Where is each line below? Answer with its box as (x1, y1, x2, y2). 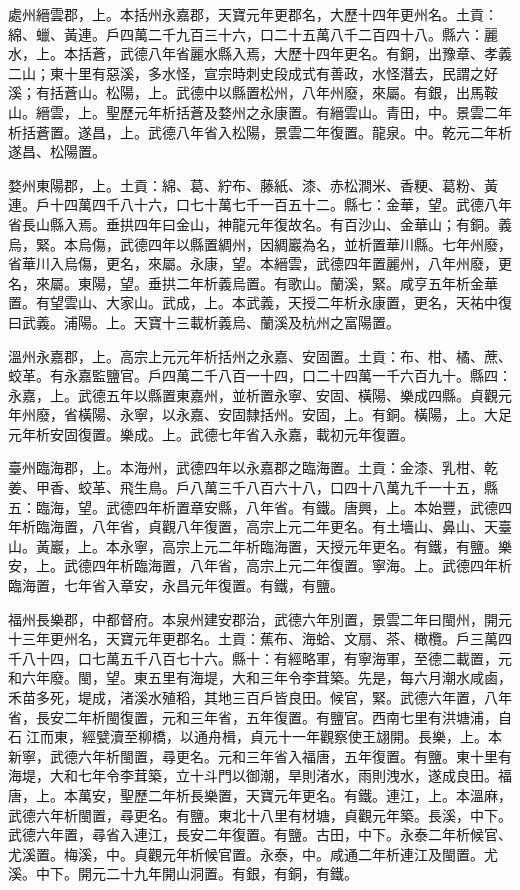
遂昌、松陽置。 (8, 141, 106, 162)
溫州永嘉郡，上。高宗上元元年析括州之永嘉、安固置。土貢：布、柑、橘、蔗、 (8, 345, 512, 366)
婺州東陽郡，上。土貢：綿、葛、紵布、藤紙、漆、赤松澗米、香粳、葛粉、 (8, 174, 484, 195)
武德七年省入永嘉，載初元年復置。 (189, 423, 414, 444)
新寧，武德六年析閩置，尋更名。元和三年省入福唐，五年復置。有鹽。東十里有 (8, 745, 512, 766)
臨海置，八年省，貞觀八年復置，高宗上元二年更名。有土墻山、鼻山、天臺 (35, 516, 512, 537)
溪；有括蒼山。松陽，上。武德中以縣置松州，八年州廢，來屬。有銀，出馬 (8, 82, 484, 103)
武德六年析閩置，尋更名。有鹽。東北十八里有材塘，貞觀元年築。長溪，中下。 (8, 804, 512, 825)
